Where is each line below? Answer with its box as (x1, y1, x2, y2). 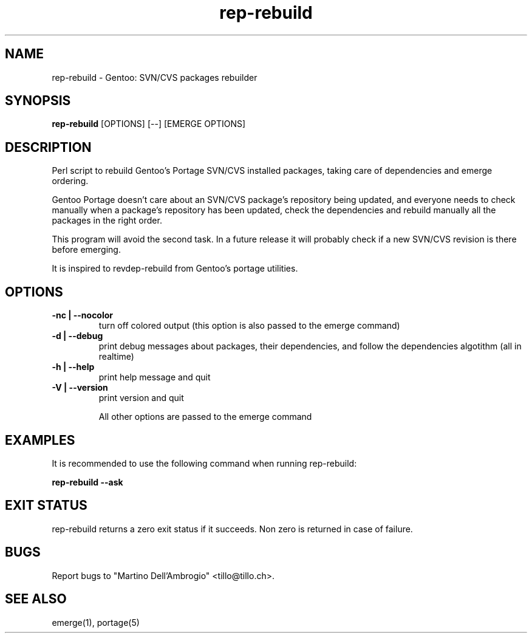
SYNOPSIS (5, 93, 71, 109)
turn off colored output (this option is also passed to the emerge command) (98, 320, 400, 331)
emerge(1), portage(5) (52, 617, 140, 628)
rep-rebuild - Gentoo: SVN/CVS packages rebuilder (52, 72, 257, 83)
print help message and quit (98, 372, 211, 383)
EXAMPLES (5, 432, 75, 448)
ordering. (52, 176, 89, 187)
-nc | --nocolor (52, 310, 114, 321)
